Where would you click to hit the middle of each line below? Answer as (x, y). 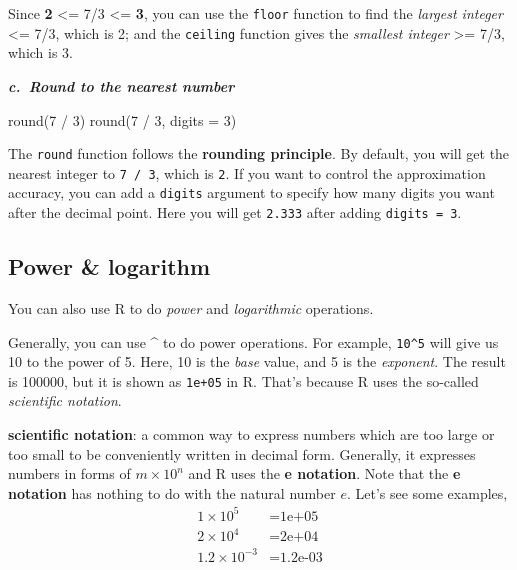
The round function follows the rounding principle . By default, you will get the (259, 153)
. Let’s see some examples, (427, 492)
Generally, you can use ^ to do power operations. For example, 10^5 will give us (253, 341)
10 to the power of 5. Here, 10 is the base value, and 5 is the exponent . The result (257, 361)
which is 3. (41, 52)
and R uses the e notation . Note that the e (324, 473)
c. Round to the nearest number (121, 85)
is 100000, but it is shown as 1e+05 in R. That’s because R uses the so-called (243, 380)
